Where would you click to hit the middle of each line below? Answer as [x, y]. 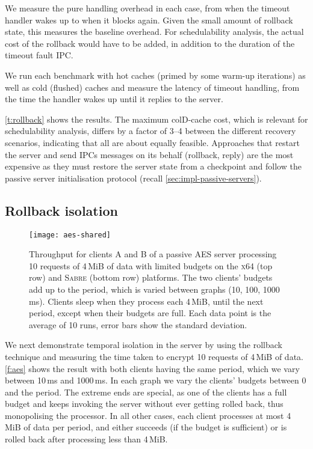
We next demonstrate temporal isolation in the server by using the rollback [144, 345]
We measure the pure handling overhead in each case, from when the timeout [147, 8]
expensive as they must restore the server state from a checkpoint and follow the [153, 166]
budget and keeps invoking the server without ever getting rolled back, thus [144, 404]
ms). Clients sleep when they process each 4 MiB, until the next [146, 301]
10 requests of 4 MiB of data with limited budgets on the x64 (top [151, 265]
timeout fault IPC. [39, 55]
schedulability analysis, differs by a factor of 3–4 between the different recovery [150, 131]
